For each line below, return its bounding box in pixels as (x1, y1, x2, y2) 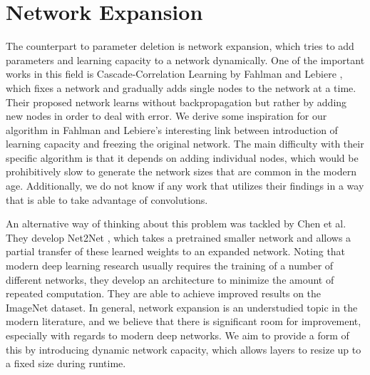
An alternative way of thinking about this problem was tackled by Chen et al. (6, 216, 346, 231)
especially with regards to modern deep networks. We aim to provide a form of (6, 328, 349, 342)
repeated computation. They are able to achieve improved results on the (6, 286, 322, 301)
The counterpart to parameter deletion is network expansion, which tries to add (6, 38, 354, 53)
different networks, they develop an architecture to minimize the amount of (6, 272, 334, 287)
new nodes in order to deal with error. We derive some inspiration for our (6, 108, 327, 123)
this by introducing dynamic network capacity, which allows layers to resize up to (6, 341, 361, 356)
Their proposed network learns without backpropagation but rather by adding (6, 94, 347, 109)
